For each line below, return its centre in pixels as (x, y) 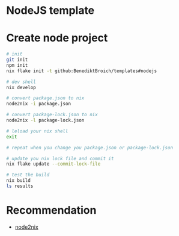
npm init (17, 65)
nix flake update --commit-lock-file (53, 164)
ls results (20, 186)
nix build (19, 181)
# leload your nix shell (37, 131)
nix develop (21, 87)
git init (17, 60)
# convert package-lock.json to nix (52, 115)
